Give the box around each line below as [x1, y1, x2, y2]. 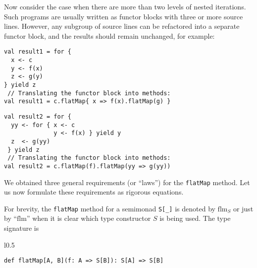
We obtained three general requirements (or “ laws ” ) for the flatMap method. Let [4, 177, 250, 187]
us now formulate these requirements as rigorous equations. [4, 187, 184, 197]
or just [233, 203, 254, 213]
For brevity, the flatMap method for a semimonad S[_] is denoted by [4, 203, 215, 213]
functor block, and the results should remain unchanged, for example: [4, 30, 215, 41]
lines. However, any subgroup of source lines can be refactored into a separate [4, 21, 240, 31]
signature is [4, 223, 39, 233]
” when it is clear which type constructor [26, 213, 151, 223]
